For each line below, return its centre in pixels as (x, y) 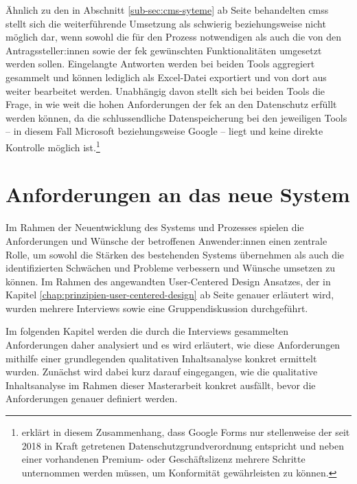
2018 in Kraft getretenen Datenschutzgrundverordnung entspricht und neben (183, 445)
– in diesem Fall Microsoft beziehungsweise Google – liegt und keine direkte (164, 131)
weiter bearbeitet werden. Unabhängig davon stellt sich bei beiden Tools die (165, 90)
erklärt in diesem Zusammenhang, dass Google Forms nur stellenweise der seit (186, 432)
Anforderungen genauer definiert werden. (92, 398)
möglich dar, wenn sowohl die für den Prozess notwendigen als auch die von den (174, 37)
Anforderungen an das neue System (178, 194)
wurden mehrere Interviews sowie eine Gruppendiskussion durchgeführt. (157, 308)
